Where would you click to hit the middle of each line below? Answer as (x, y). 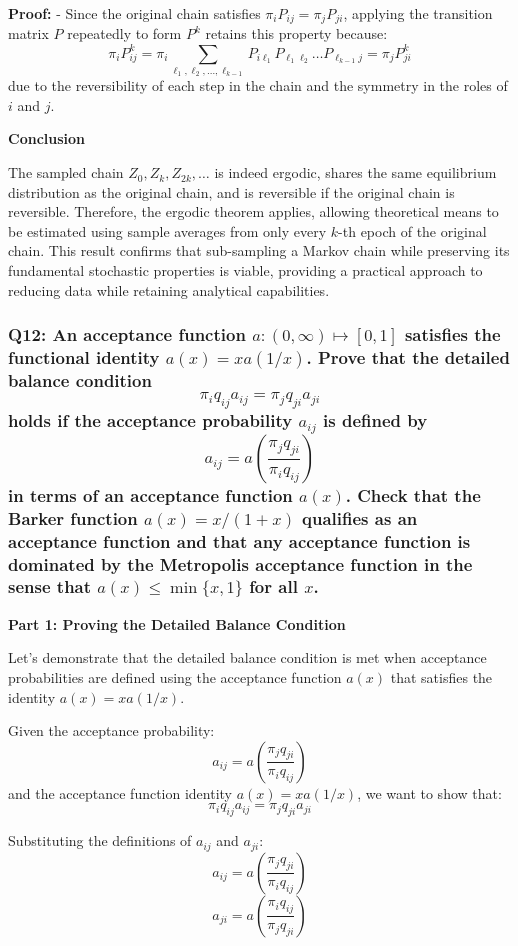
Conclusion (47, 138)
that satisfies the (441, 676)
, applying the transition (418, 13)
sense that (50, 586)
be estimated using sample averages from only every (167, 230)
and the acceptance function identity (120, 792)
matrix (28, 33)
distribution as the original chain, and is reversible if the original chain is (231, 191)
